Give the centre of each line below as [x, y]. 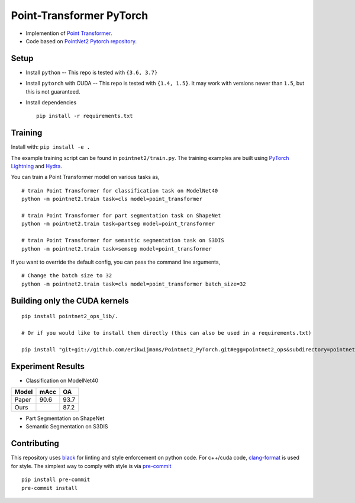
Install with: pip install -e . [51, 147]
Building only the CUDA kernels [70, 301]
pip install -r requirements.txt [85, 116]
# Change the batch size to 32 [67, 276]
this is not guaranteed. [53, 91]
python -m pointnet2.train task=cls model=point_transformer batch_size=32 [134, 284]
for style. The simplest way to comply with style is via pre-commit [91, 466]
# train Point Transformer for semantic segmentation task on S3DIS [123, 241]
